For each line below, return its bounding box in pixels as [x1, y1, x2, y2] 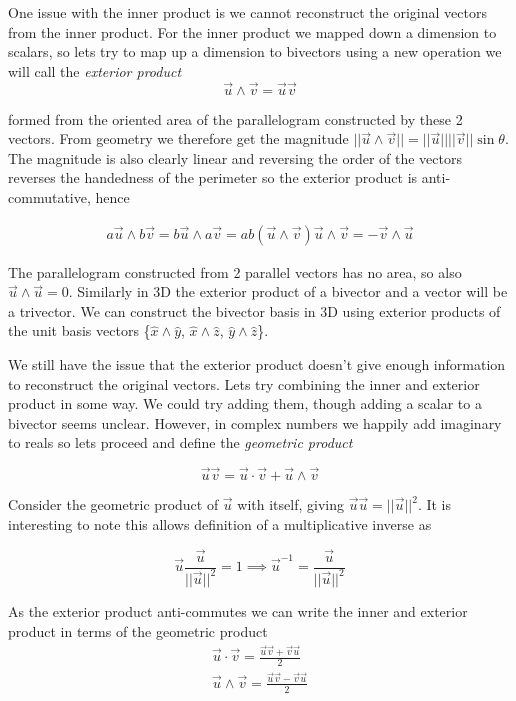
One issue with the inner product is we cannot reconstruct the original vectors [8, 2, 487, 22]
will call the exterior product [8, 60, 182, 81]
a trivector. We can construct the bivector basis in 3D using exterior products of [8, 300, 501, 321]
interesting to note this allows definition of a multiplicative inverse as [8, 513, 432, 534]
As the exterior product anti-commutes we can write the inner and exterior [8, 600, 468, 621]
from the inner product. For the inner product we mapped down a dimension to [8, 21, 497, 42]
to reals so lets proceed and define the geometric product [8, 432, 353, 453]
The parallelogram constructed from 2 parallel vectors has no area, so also [8, 261, 462, 282]
